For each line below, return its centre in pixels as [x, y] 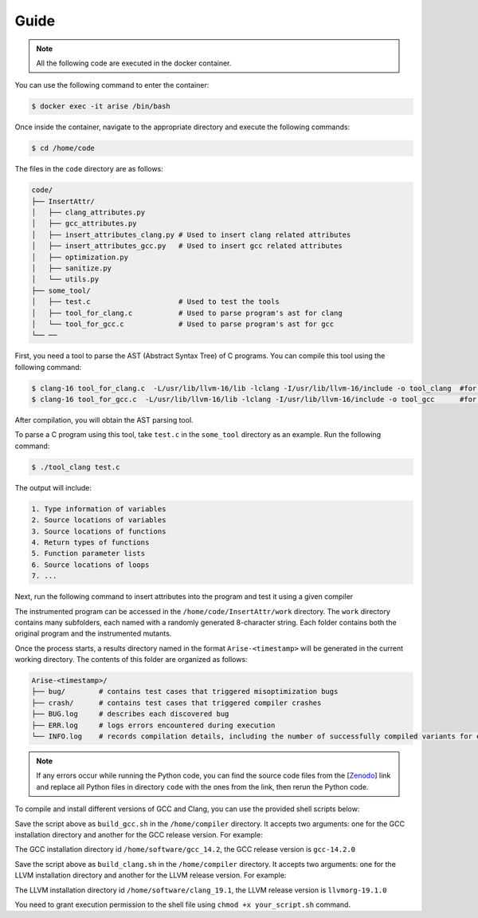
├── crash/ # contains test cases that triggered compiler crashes [176, 703]
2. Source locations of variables [99, 520]
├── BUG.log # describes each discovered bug [130, 714]
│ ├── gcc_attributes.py [84, 224]
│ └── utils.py [65, 280]
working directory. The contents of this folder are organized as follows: [131, 660]
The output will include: [53, 487]
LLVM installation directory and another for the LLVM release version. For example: [151, 875]
